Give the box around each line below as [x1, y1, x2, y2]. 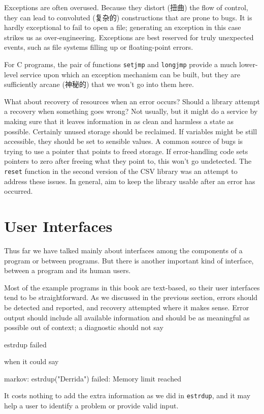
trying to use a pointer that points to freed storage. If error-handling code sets [4, 145, 248, 156]
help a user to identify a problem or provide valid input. [4, 400, 179, 411]
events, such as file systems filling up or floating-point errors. [4, 42, 193, 52]
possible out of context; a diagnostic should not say [4, 322, 163, 333]
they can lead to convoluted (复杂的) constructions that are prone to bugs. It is [4, 12, 252, 22]
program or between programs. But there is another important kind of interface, [4, 255, 254, 265]
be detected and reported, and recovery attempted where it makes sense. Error [4, 302, 249, 312]
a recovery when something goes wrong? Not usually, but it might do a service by [4, 106, 258, 116]
